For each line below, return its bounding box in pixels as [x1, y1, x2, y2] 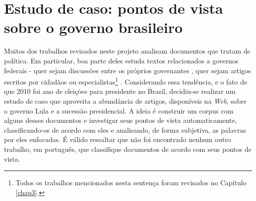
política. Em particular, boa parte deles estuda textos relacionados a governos [4, 55, 238, 65]
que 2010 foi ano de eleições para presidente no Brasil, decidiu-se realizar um [4, 86, 236, 96]
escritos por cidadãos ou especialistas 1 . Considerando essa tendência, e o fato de [4, 75, 247, 86]
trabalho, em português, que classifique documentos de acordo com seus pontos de [4, 144, 252, 154]
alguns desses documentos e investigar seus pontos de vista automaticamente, [4, 115, 237, 125]
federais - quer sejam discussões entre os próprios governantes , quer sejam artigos [4, 65, 251, 75]
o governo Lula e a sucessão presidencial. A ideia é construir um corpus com [4, 105, 233, 115]
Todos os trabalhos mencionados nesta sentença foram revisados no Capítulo [15, 177, 247, 188]
